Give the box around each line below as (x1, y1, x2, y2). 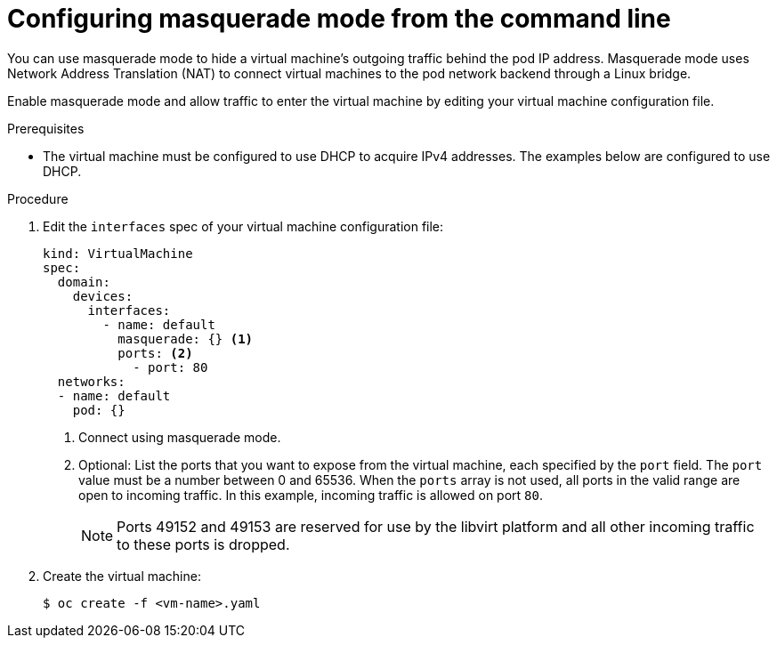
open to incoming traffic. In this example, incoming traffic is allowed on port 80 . (78, 487, 543, 503)
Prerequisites (7, 120, 85, 136)
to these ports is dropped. (117, 535, 290, 553)
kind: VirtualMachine (43, 246, 193, 261)
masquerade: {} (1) (117, 331, 254, 346)
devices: (72, 288, 134, 303)
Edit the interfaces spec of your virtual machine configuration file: (43, 218, 444, 234)
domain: (57, 274, 110, 289)
